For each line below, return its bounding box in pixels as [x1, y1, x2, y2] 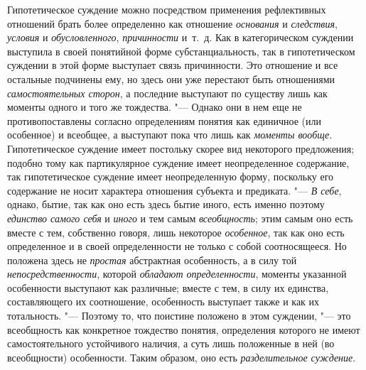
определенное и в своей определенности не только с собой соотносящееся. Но [7, 239, 347, 254]
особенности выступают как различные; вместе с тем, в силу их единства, [7, 280, 329, 295]
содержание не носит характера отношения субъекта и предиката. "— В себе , [7, 183, 342, 197]
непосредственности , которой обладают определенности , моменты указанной [7, 266, 347, 281]
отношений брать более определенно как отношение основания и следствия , [7, 16, 338, 31]
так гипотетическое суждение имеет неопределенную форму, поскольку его [7, 169, 334, 184]
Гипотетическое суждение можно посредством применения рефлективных [7, 2, 326, 16]
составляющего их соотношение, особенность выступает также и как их [7, 294, 320, 309]
